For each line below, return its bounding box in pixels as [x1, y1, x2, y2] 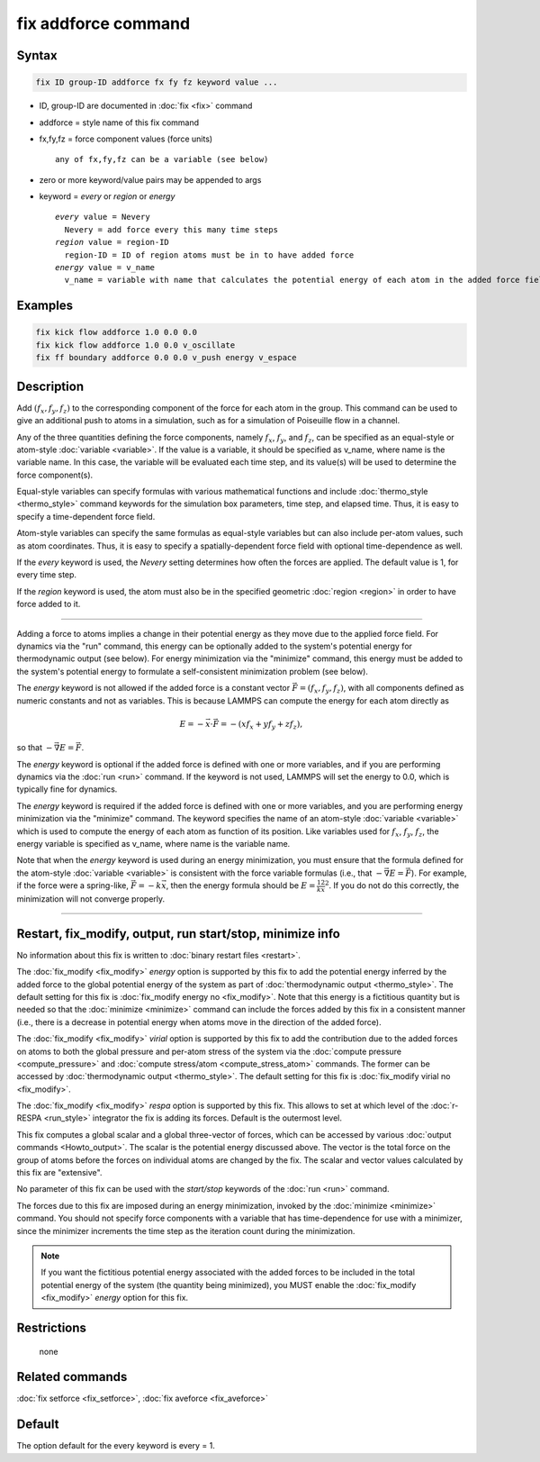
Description [16, 378, 85, 394]
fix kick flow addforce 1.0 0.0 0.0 [35, 327, 198, 338]
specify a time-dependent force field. [16, 511, 156, 522]
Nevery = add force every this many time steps [64, 224, 279, 234]
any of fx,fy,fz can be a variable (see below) [55, 154, 269, 165]
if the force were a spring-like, [16, 880, 130, 891]
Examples [16, 298, 74, 313]
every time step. [16, 569, 76, 580]
